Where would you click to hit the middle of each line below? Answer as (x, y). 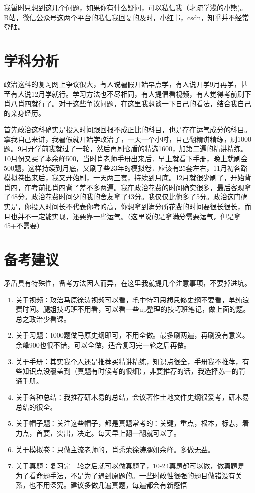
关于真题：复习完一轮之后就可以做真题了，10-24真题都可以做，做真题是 (130, 466)
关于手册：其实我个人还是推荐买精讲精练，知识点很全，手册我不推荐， (129, 361)
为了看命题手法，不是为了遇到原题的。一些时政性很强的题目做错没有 (125, 475)
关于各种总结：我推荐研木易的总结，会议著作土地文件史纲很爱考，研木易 (132, 397)
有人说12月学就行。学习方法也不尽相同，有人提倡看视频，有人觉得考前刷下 (131, 94)
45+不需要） (24, 226)
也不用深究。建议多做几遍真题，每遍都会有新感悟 (108, 485)
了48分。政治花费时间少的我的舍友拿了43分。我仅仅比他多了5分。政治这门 (122, 197)
